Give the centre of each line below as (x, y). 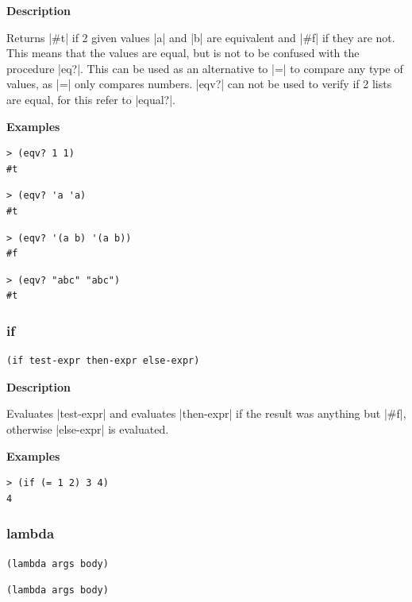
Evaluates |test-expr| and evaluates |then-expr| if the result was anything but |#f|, (206, 413)
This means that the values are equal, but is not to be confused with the (183, 53)
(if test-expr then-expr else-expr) (103, 361)
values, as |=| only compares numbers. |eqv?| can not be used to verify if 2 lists (199, 84)
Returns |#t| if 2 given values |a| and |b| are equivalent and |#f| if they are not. (201, 37)
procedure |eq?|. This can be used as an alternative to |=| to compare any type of (205, 68)
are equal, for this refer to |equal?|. (91, 99)
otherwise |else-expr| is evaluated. (88, 428)
